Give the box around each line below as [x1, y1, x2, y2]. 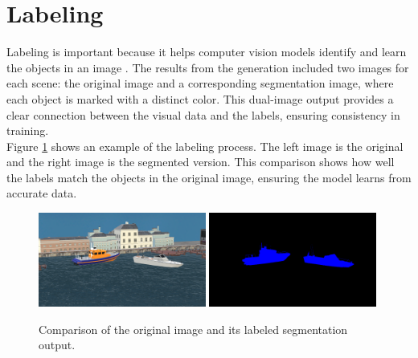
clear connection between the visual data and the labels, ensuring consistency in [6, 106, 400, 123]
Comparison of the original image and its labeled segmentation [39, 320, 348, 337]
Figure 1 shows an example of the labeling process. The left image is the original [6, 137, 404, 154]
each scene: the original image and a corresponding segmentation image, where [6, 75, 394, 92]
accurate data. [6, 185, 77, 201]
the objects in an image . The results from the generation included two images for [6, 59, 409, 75]
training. [6, 122, 49, 139]
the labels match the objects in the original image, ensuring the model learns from [6, 169, 412, 185]
